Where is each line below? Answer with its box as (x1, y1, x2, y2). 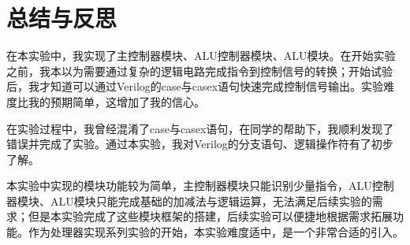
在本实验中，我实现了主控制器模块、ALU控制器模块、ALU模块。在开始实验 (6, 47, 396, 64)
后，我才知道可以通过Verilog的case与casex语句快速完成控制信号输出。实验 (6, 78, 384, 95)
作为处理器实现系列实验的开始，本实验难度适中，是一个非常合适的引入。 (28, 224, 404, 240)
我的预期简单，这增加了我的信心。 (28, 93, 205, 110)
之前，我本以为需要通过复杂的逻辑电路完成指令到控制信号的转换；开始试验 (6, 62, 393, 79)
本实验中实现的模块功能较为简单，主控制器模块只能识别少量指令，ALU (6, 177, 372, 194)
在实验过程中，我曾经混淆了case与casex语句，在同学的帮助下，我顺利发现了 (6, 120, 394, 136)
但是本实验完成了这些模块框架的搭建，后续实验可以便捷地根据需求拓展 (28, 208, 393, 225)
